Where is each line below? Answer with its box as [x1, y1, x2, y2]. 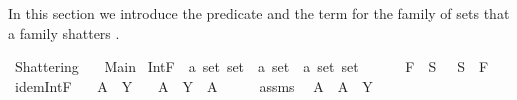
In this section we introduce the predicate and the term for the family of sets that [8, 3, 510, 23]
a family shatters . [8, 22, 120, 43]
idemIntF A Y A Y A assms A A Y [14, 75, 373, 96]
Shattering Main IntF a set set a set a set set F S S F [14, 56, 489, 77]
